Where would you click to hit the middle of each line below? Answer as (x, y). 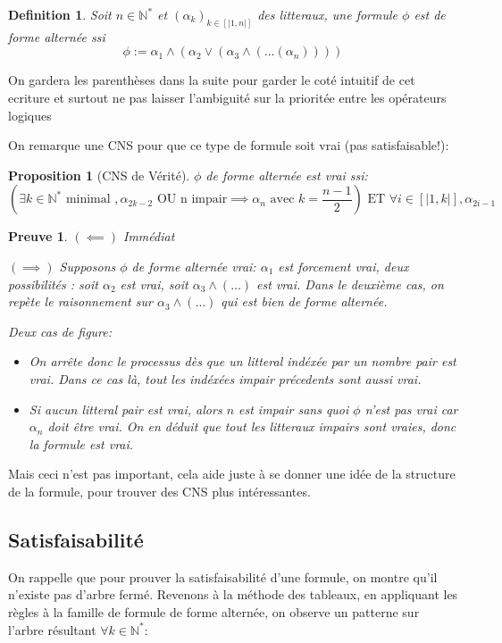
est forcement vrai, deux (343, 267)
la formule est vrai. (81, 443)
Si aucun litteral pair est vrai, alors (125, 409)
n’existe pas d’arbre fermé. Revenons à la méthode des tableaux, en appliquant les (233, 594)
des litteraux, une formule (327, 14)
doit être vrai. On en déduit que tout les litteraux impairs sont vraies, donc (252, 426)
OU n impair (192, 200)
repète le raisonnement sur (80, 301)
